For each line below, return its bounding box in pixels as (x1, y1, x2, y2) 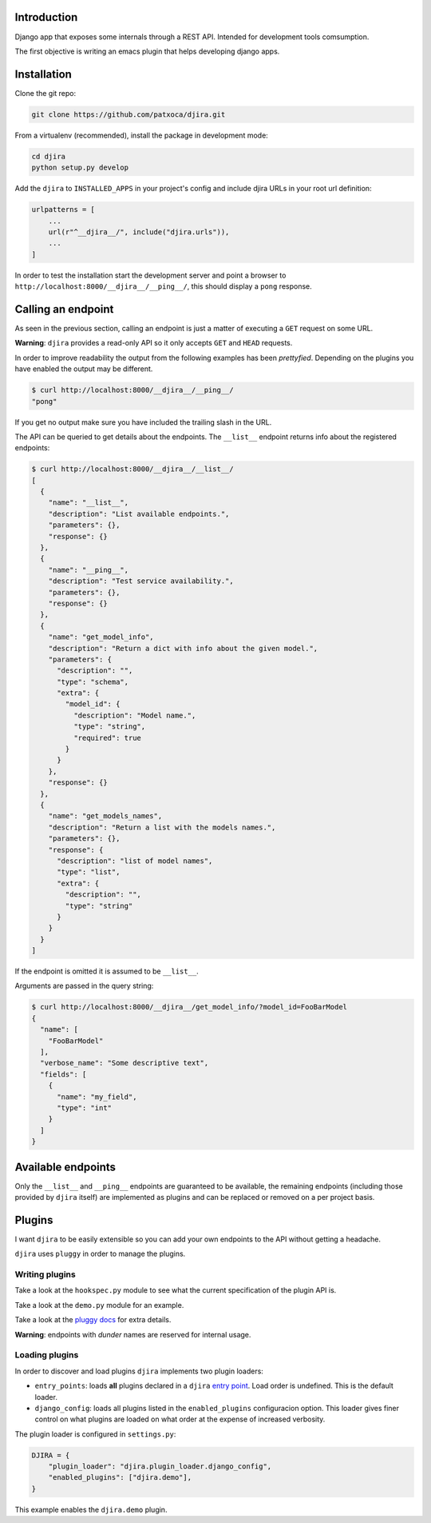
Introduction (14, 10, 78, 24)
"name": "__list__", (48, 498, 129, 507)
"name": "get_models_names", (48, 812, 163, 821)
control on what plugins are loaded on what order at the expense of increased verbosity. (34, 1414, 326, 1424)
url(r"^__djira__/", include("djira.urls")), (48, 227, 230, 236)
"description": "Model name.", (73, 710, 196, 720)
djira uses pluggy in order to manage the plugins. (14, 1249, 186, 1259)
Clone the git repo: (14, 88, 77, 98)
